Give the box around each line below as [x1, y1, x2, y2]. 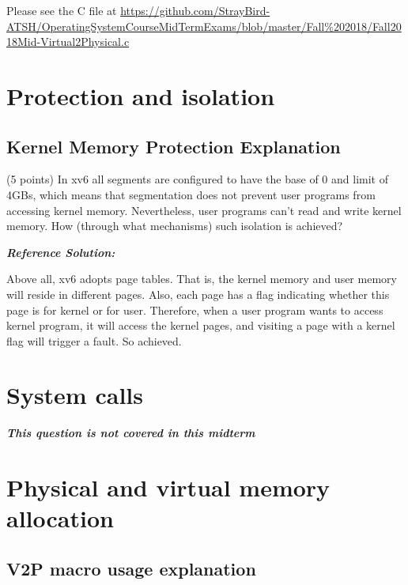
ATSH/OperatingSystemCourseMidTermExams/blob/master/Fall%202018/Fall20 [6, 17, 402, 34]
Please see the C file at [6, 2, 117, 18]
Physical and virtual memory [6, 471, 331, 504]
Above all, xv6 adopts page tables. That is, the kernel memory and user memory [6, 270, 397, 287]
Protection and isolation [6, 79, 275, 111]
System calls [6, 379, 143, 411]
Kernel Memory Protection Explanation [6, 134, 341, 158]
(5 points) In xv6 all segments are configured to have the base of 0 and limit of [6, 171, 388, 187]
